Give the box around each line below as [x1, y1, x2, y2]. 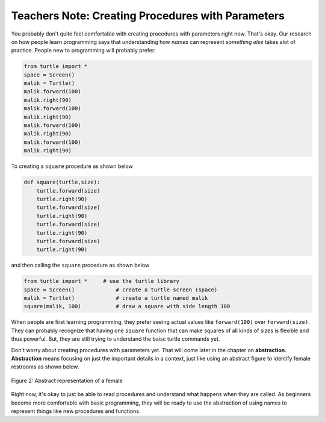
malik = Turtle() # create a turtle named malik [23, 295, 208, 302]
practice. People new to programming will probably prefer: [11, 47, 156, 54]
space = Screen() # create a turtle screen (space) [23, 286, 218, 293]
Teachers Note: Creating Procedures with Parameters [11, 9, 285, 22]
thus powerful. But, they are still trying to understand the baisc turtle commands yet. [11, 335, 220, 343]
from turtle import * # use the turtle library [23, 278, 180, 285]
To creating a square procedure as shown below [11, 163, 134, 170]
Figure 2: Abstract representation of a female [11, 377, 123, 384]
